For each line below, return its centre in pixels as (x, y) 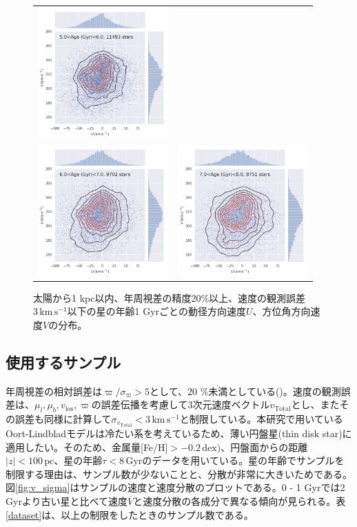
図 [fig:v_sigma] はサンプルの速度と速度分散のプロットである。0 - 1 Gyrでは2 (175, 487)
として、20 (173, 391)
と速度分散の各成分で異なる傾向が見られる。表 (239, 501)
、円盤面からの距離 (264, 447)
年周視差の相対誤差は (54, 391)
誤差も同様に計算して (63, 419)
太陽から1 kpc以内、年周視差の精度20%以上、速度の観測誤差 (170, 297)
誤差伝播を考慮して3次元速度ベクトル (185, 404)
